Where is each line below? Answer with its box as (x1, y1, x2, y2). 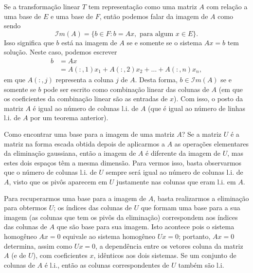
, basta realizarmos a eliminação (153, 193, 249, 203)
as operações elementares (174, 138, 249, 148)
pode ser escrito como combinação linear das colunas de (43, 84, 209, 94)
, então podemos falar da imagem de (99, 11, 208, 21)
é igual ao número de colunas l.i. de (33, 103, 139, 113)
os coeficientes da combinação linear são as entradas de (4, 93, 168, 104)
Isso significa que (4, 37, 54, 47)
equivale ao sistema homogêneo (63, 231, 156, 241)
